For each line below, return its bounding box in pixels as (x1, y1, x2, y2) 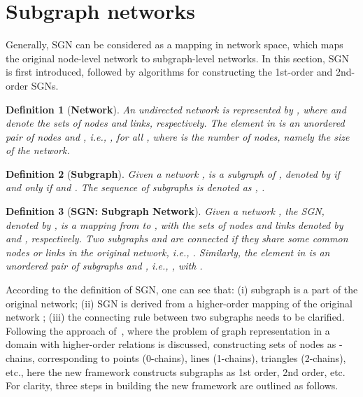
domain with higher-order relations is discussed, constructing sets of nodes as (6, 337, 336, 351)
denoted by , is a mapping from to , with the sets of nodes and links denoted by (6, 217, 343, 232)
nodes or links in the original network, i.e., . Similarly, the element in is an (6, 244, 330, 259)
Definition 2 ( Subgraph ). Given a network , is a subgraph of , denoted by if (6, 166, 340, 181)
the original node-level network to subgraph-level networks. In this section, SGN (6, 50, 349, 65)
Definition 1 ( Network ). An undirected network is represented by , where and (6, 102, 346, 116)
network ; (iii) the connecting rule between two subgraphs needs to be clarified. (6, 309, 345, 324)
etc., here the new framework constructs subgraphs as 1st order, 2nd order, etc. (6, 364, 346, 379)
